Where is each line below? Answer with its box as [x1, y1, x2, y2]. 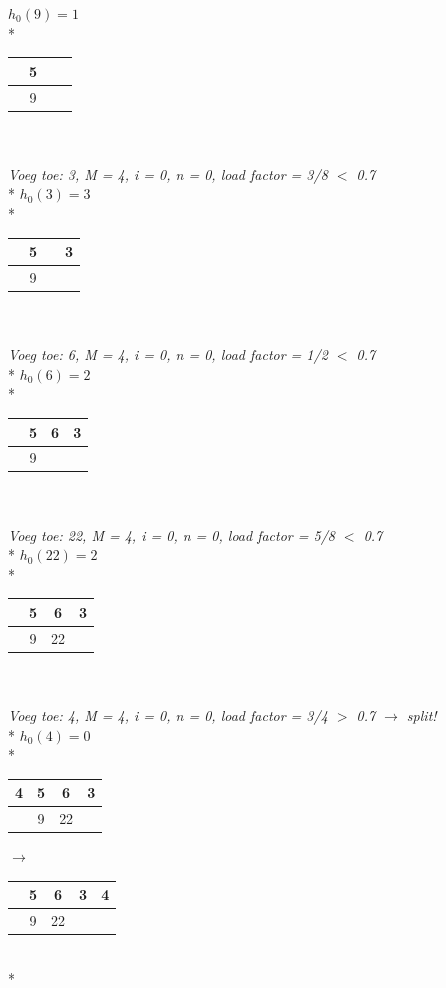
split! [406, 705, 437, 726]
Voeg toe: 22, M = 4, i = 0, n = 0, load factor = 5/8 [8, 524, 335, 545]
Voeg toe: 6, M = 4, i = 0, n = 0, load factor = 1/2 [8, 344, 328, 365]
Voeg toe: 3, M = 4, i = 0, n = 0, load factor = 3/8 [8, 163, 328, 184]
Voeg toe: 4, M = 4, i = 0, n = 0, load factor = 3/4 [8, 705, 328, 726]
